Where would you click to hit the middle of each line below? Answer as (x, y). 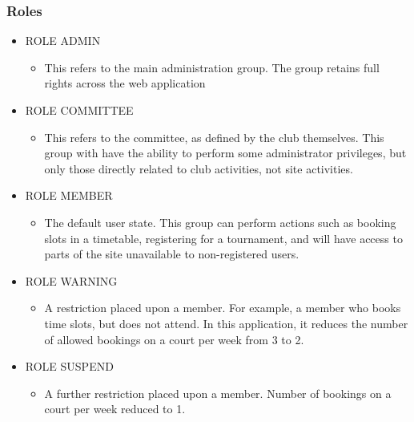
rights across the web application (125, 83)
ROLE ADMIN (63, 41)
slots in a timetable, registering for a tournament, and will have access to (223, 238)
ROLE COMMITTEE (79, 110)
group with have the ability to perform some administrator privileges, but (225, 153)
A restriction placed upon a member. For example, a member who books (223, 308)
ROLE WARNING (71, 280)
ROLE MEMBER (69, 195)
